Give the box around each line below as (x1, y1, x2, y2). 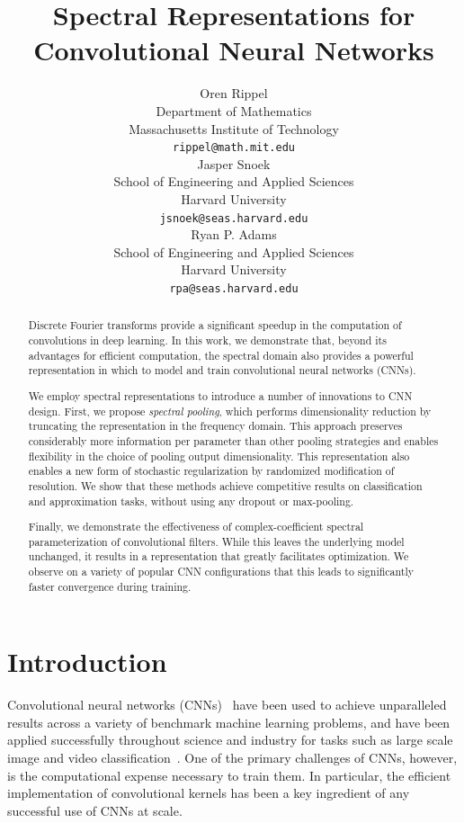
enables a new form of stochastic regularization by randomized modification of (28, 463, 395, 479)
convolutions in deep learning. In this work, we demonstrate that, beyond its (28, 333, 387, 348)
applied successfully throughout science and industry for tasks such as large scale (7, 730, 453, 749)
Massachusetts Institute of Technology (129, 119, 339, 138)
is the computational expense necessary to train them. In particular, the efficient (7, 765, 451, 784)
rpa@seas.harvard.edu (169, 282, 299, 295)
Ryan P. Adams (191, 225, 277, 244)
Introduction (7, 643, 167, 680)
